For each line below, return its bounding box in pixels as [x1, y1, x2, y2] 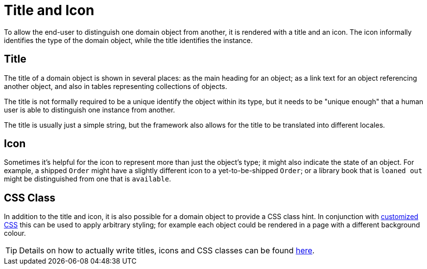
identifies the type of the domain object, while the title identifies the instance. [4, 36, 253, 45]
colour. [4, 229, 26, 238]
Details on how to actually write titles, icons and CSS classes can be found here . [19, 246, 315, 256]
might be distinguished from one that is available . [4, 175, 171, 183]
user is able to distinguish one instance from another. [4, 105, 175, 114]
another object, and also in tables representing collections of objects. [4, 82, 227, 90]
